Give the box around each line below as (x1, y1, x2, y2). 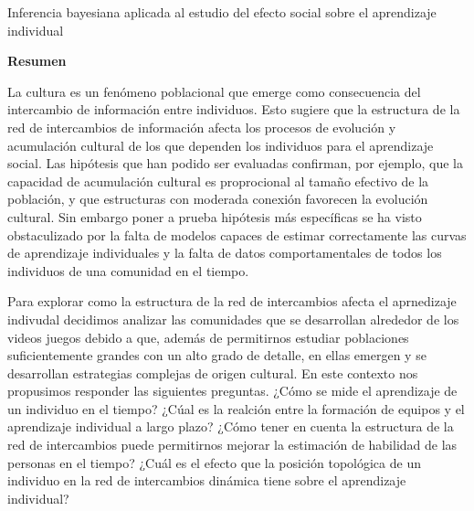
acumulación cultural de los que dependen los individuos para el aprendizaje (7, 135, 434, 154)
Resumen (7, 51, 67, 70)
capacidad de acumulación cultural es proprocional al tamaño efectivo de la (7, 171, 429, 190)
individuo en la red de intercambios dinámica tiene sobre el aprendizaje (7, 471, 406, 490)
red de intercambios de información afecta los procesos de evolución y (7, 117, 396, 136)
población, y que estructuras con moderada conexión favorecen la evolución (7, 189, 428, 208)
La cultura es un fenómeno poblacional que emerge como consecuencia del (7, 81, 421, 101)
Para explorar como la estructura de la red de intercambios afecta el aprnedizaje (7, 292, 457, 311)
